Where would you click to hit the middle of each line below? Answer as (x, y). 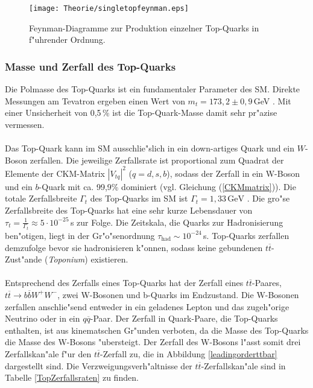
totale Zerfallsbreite (41, 198)
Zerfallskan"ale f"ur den (48, 353)
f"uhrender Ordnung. (67, 40)
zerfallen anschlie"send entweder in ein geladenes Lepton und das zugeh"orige (147, 306)
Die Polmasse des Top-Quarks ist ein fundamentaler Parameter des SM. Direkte (153, 89)
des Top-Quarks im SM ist (139, 198)
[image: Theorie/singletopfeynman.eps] (109, 8)
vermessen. (25, 124)
